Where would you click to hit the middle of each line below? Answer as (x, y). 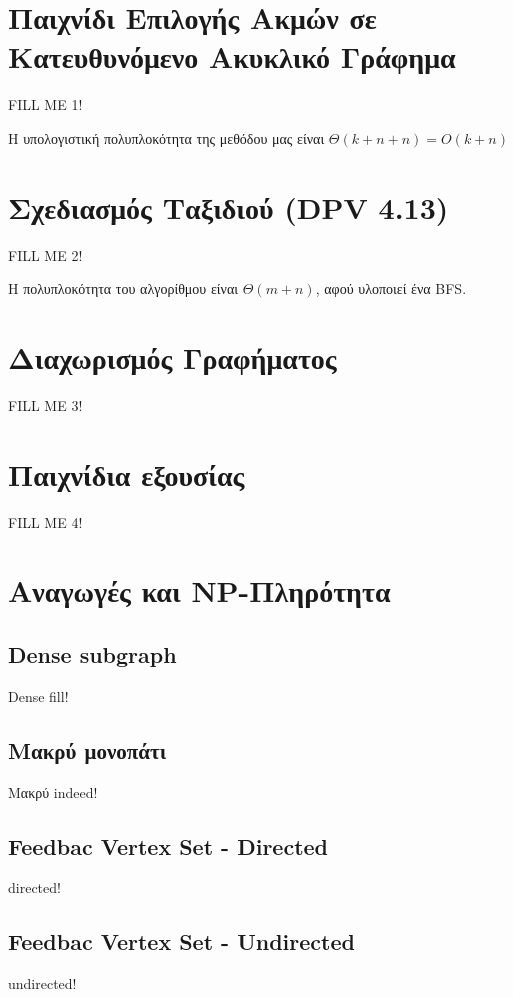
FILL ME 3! (45, 404)
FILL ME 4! (45, 521)
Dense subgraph (92, 654)
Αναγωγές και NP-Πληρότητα (199, 590)
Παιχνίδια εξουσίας (126, 473)
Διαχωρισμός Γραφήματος (172, 357)
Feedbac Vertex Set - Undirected (181, 941)
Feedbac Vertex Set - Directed (168, 845)
